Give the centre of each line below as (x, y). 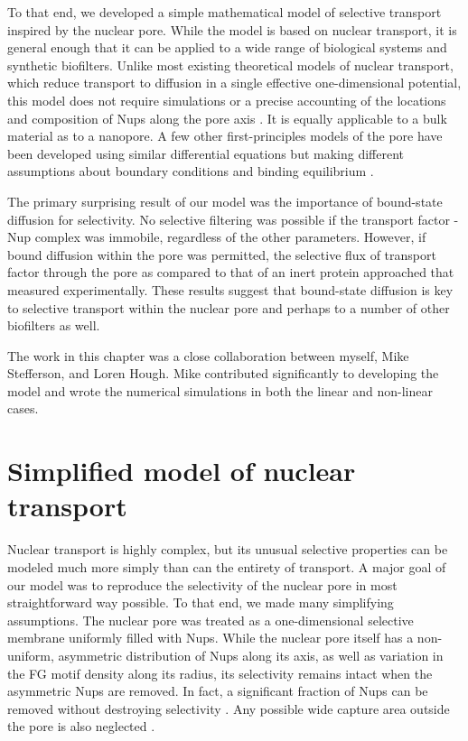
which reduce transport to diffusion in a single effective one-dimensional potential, (234, 83)
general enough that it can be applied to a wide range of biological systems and (227, 47)
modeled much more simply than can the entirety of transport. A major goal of (227, 566)
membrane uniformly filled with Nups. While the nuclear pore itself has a (211, 638)
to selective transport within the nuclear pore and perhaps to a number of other (229, 307)
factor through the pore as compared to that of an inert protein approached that (231, 272)
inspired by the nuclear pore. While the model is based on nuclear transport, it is (232, 29)
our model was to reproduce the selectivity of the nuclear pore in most (202, 584)
